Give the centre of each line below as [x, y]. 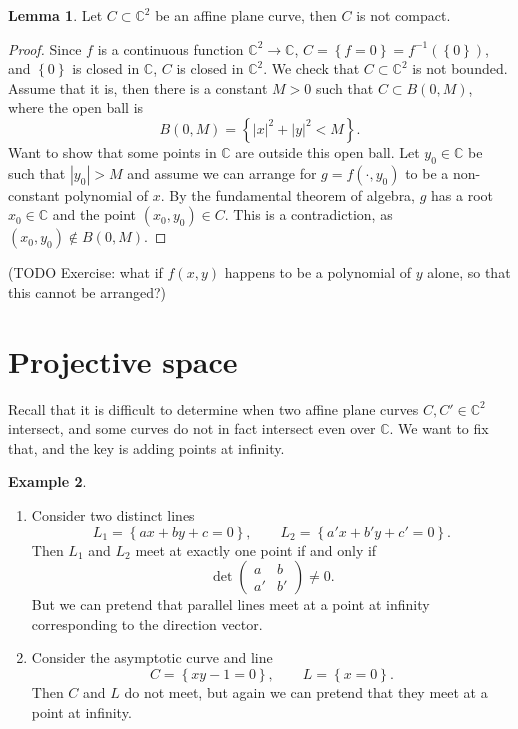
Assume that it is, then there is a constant [138, 87]
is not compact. [403, 15]
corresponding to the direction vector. [147, 623]
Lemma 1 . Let [55, 15]
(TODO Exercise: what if [85, 272]
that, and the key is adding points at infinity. [146, 447]
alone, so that [469, 272]
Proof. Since [45, 48]
